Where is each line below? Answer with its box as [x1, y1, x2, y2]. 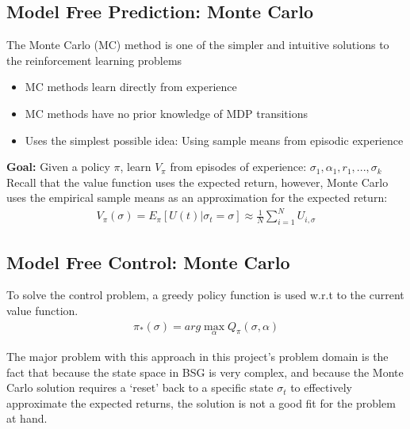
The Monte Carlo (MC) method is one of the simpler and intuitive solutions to [6, 36, 389, 53]
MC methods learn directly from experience [25, 78, 237, 95]
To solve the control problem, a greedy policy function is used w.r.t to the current [6, 287, 404, 303]
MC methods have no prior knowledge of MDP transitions [25, 104, 308, 121]
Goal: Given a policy [6, 158, 110, 175]
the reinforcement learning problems [6, 51, 182, 68]
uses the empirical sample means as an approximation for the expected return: [6, 189, 388, 206]
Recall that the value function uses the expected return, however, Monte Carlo [6, 173, 389, 190]
